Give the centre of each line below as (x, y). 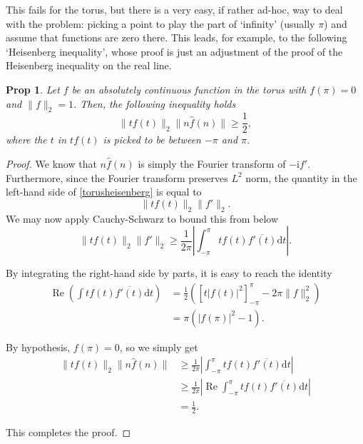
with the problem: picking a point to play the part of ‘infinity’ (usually (160, 23)
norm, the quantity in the (301, 177)
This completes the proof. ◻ (68, 432)
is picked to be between (152, 140)
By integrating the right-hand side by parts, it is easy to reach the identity (169, 273)
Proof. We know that (51, 164)
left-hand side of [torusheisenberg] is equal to (104, 192)
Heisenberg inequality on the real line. (89, 65)
